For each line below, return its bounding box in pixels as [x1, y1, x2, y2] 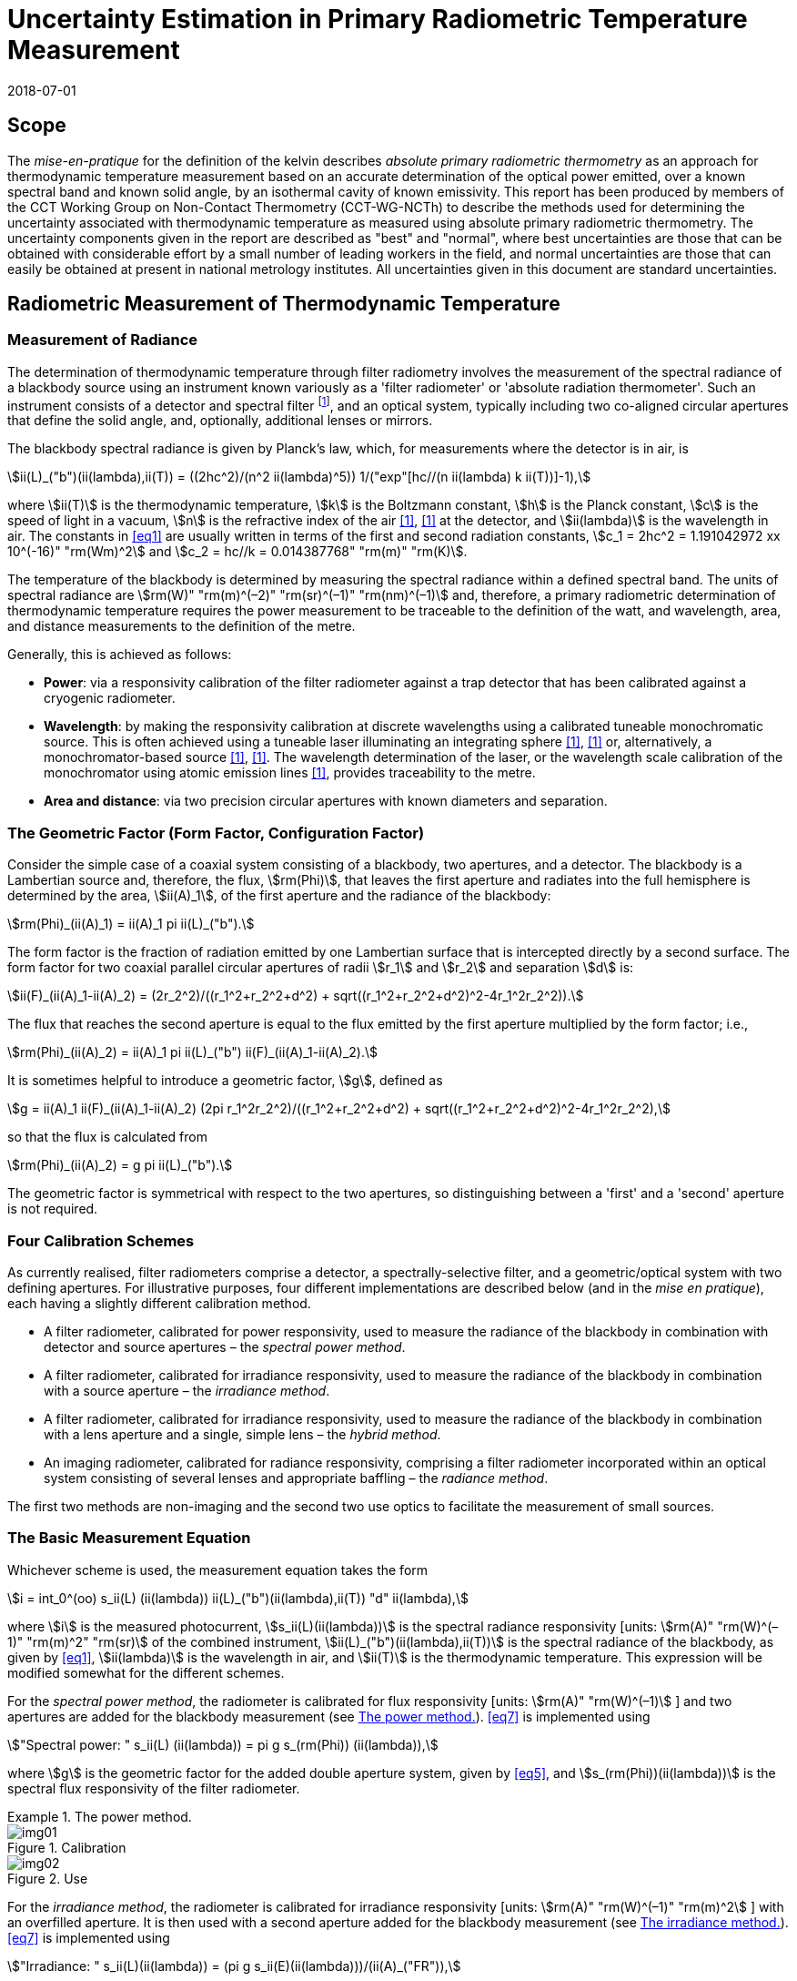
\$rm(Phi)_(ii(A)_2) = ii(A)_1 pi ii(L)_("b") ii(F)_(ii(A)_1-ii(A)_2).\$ [7, 1044, 378, 1061]
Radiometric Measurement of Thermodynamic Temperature [7, 292, 560, 316]
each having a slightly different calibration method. [7, 1295, 311, 1311]
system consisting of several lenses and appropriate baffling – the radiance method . [44, 1469, 549, 1486]
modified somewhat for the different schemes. [7, 1664, 285, 1681]
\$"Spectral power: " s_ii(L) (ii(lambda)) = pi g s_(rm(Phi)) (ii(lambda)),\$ [7, 1736, 439, 1752]
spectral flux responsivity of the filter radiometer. [7, 1780, 300, 1796]
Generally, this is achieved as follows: [7, 646, 232, 663]
